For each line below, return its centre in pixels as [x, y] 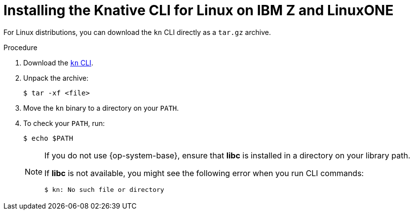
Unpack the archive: [56, 78]
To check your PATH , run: [64, 123]
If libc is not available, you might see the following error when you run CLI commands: [204, 173]
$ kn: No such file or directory [104, 189]
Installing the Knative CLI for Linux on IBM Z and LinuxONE [199, 10]
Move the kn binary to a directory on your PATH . [101, 108]
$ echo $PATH [48, 138]
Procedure [20, 47]
